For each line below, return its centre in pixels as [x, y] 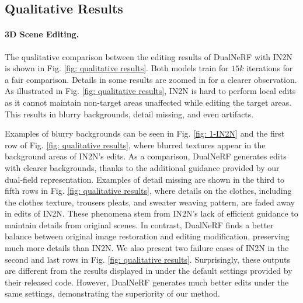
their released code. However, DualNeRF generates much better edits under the [147, 282]
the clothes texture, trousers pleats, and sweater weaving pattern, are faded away [150, 202]
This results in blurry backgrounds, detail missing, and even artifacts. [129, 114]
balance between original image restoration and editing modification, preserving [147, 236]
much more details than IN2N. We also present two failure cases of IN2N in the [147, 248]
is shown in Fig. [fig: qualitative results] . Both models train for [117, 68]
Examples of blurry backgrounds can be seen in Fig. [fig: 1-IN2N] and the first [145, 133]
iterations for [270, 68]
